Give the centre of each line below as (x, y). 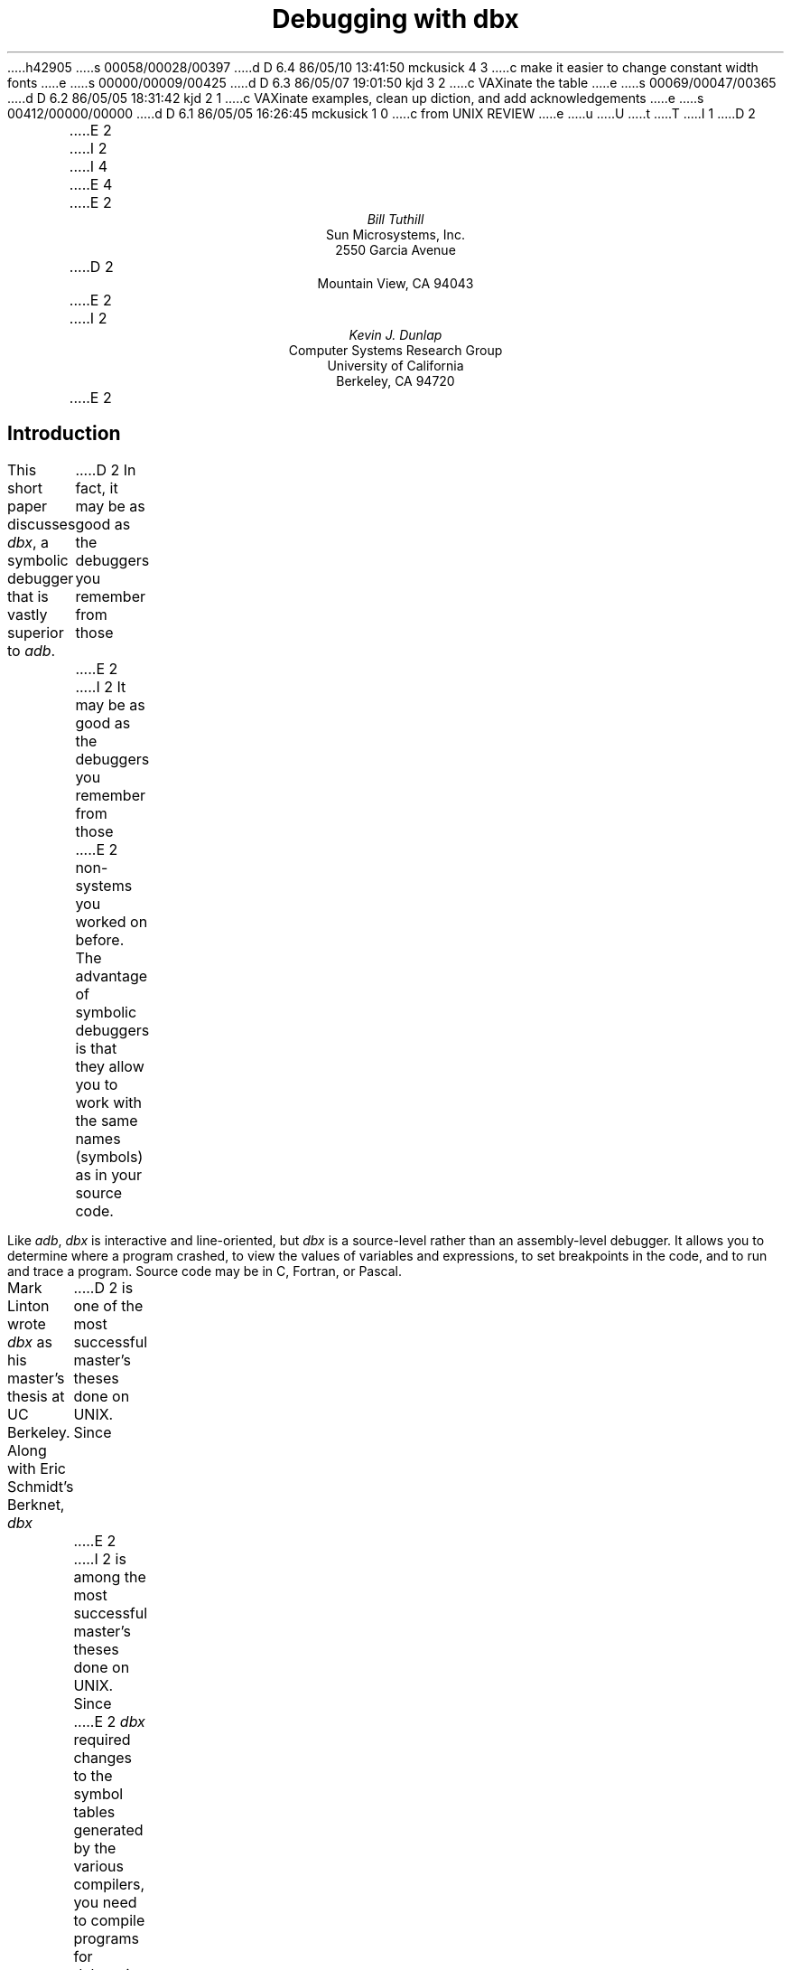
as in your (108, 1174)
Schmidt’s (41, 1486)
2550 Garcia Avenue (395, 249)
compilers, (109, 1884)
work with (109, 1102)
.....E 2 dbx (109, 1721)
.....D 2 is (103, 1287)
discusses (42, 524)
